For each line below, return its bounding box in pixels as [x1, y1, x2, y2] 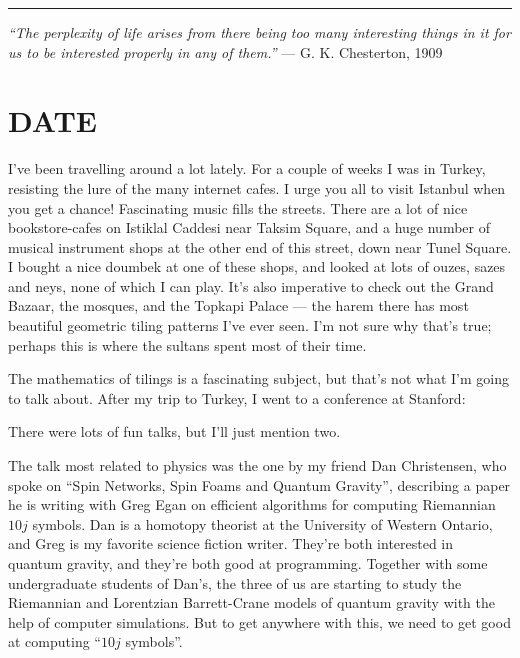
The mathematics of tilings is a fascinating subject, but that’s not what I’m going [8, 368, 509, 389]
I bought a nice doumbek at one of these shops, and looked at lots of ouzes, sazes [8, 256, 506, 277]
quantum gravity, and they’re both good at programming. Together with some [8, 553, 488, 573]
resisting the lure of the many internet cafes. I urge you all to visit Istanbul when [8, 177, 506, 198]
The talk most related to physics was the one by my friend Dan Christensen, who [8, 455, 507, 476]
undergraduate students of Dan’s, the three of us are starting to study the [8, 572, 462, 593]
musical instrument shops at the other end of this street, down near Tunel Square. [8, 236, 512, 257]
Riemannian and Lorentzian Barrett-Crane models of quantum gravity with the [8, 592, 495, 613]
